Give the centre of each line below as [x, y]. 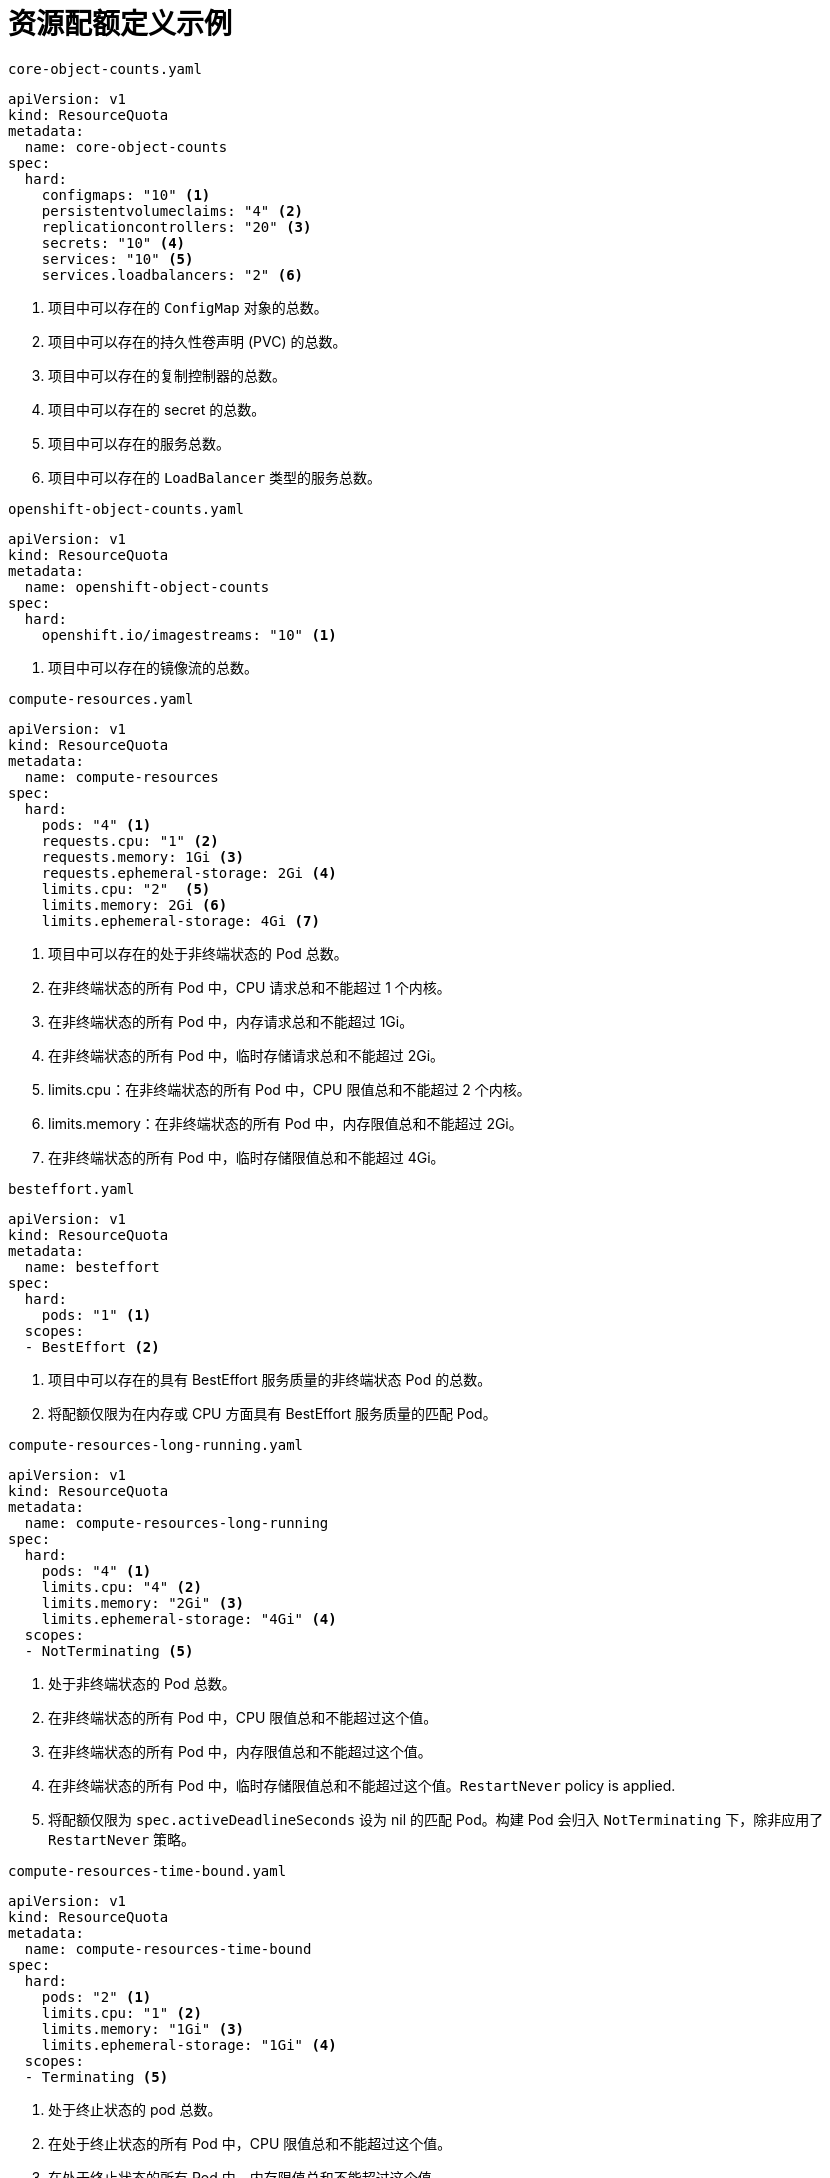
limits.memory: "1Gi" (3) [143, 2028]
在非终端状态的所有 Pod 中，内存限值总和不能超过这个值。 [240, 1751]
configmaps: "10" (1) [126, 194]
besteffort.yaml [71, 1188]
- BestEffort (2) [92, 1346]
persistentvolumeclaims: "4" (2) [172, 210]
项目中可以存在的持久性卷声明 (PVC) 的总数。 [197, 341]
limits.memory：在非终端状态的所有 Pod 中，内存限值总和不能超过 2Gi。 [285, 1123]
